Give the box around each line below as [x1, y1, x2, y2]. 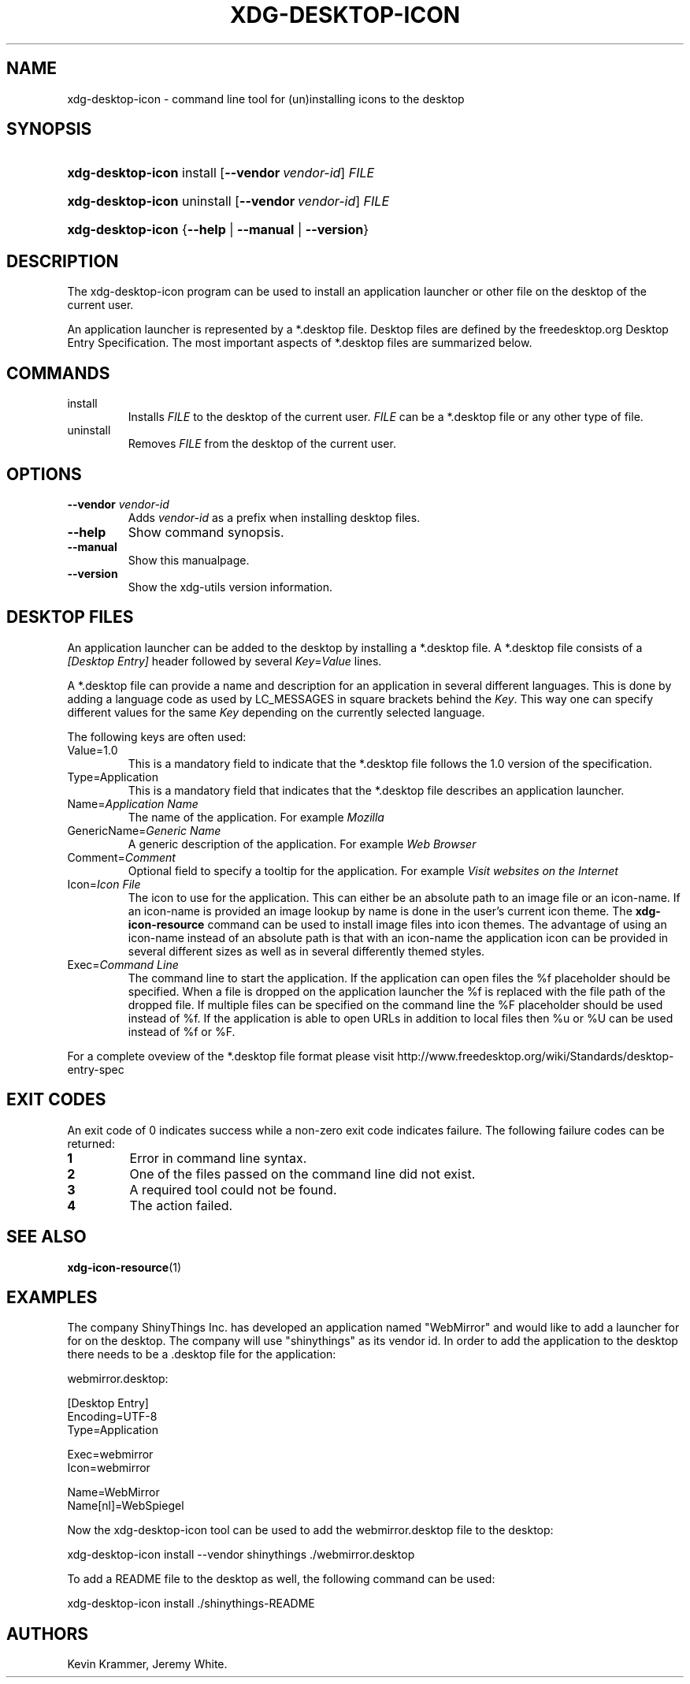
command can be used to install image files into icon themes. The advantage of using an [207, 917, 667, 931]
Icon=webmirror [67, 1461, 150, 1475]
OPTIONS [6, 464, 82, 484]
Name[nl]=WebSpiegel [67, 1499, 184, 1513]
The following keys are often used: [67, 729, 247, 743]
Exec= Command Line [67, 957, 179, 971]
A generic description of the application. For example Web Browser [128, 836, 477, 851]
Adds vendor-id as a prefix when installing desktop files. [128, 510, 421, 524]
